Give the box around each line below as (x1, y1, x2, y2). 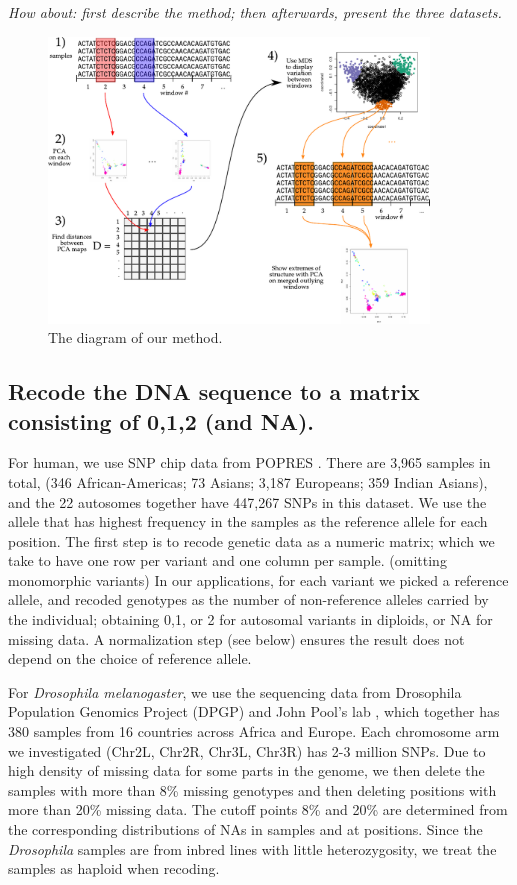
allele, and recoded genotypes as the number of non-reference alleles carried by (8, 589, 489, 610)
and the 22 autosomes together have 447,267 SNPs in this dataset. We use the (8, 491, 487, 512)
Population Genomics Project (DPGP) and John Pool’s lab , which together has (8, 701, 500, 722)
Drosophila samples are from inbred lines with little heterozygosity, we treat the (8, 838, 497, 859)
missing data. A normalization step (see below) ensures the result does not (8, 628, 465, 649)
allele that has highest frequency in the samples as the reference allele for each (8, 511, 488, 532)
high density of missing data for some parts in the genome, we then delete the (8, 760, 485, 781)
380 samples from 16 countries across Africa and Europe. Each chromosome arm (8, 721, 500, 742)
